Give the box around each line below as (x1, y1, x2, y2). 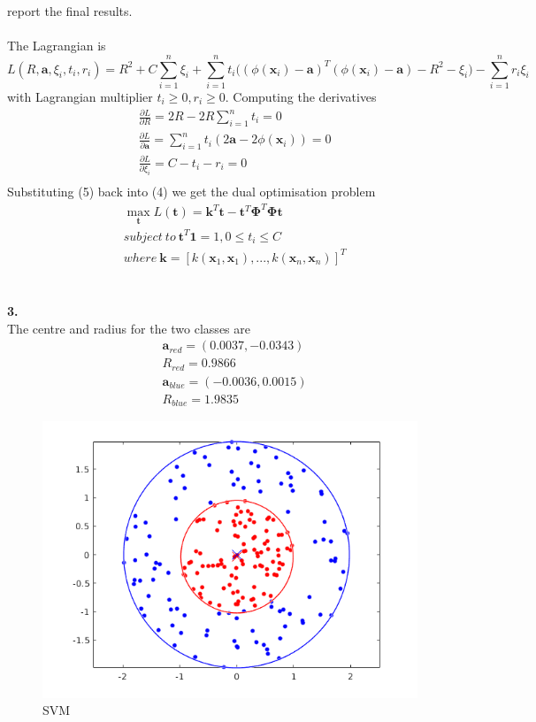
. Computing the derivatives (225, 87, 377, 105)
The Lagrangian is (7, 36, 106, 55)
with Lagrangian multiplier (7, 87, 153, 105)
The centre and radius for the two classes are (7, 319, 250, 337)
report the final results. (7, 2, 133, 19)
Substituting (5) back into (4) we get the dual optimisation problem (7, 182, 376, 201)
